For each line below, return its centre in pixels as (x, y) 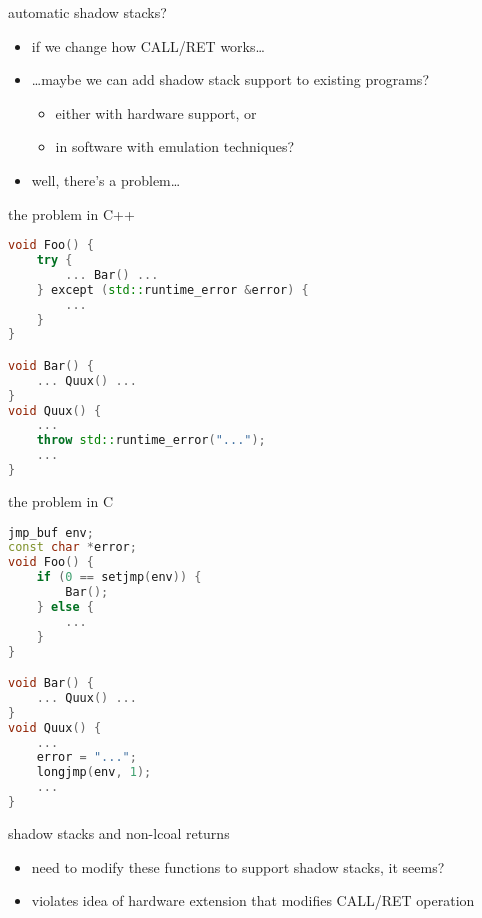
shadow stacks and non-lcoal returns (119, 832)
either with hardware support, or (156, 112)
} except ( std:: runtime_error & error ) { (172, 289)
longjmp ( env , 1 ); (94, 772)
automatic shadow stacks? (87, 12)
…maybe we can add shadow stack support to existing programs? (230, 79)
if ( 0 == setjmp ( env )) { (119, 577)
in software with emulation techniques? (175, 146)
